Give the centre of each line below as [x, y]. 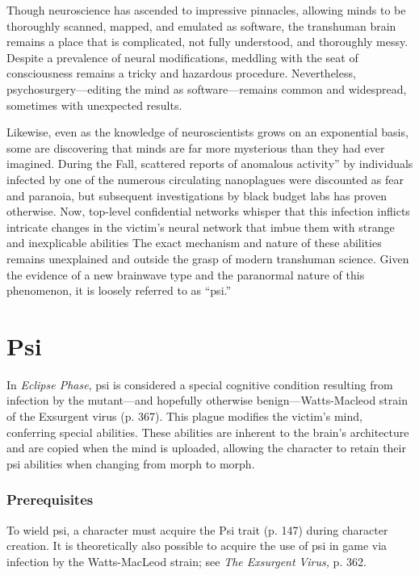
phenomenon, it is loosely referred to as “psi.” [119, 290]
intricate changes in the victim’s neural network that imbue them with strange [201, 227]
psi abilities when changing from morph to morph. [131, 463]
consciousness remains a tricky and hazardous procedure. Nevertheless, [181, 73]
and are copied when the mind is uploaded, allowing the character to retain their [206, 448]
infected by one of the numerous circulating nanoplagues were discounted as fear [205, 179]
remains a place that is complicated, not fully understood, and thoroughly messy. [207, 42]
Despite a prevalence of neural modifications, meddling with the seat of [182, 57]
